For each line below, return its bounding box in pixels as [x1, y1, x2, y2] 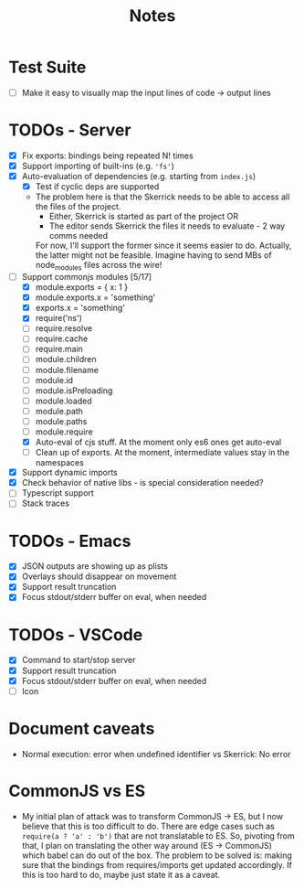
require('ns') [35, 313, 83, 324]
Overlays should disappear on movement [21, 571, 177, 582]
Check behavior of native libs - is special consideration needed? [21, 477, 264, 488]
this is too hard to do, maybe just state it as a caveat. [21, 869, 221, 880]
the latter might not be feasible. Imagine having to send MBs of [35, 250, 272, 261]
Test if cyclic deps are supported [35, 181, 160, 192]
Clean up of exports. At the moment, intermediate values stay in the [35, 447, 289, 458]
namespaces [35, 457, 84, 468]
